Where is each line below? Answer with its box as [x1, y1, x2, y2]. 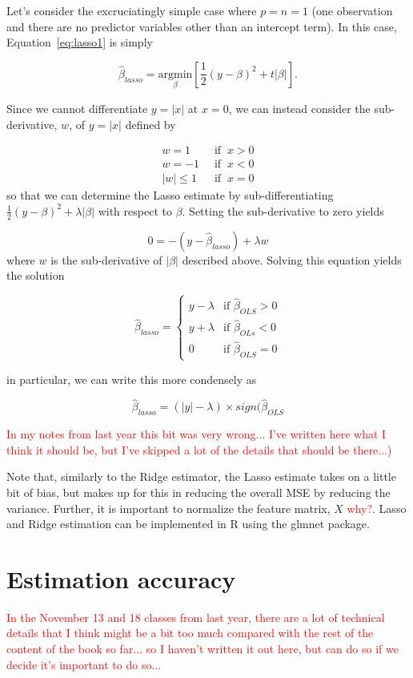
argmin [158, 68, 193, 80]
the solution [6, 267, 65, 284]
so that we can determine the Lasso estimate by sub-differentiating [6, 187, 334, 204]
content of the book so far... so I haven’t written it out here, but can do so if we [6, 640, 399, 657]
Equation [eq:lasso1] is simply [6, 34, 153, 50]
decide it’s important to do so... [6, 656, 162, 672]
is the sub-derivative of [50, 251, 162, 268]
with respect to [98, 202, 172, 219]
